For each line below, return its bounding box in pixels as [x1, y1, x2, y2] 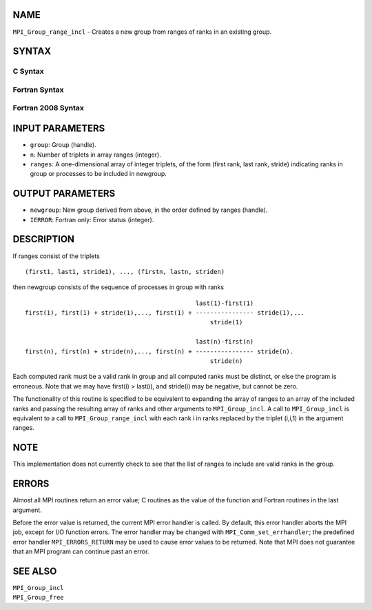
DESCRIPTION [12, 233, 75, 245]
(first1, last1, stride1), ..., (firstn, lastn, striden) [25, 268, 225, 275]
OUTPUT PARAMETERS [12, 188, 116, 199]
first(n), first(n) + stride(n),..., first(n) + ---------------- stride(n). [25, 347, 294, 355]
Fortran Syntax [12, 85, 64, 95]
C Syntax [12, 66, 44, 76]
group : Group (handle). [30, 141, 96, 149]
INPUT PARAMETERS [12, 123, 105, 135]
